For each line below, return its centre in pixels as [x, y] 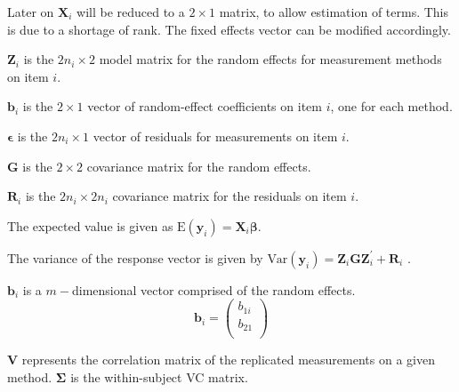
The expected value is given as [90, 225]
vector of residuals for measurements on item [215, 136]
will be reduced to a [131, 12]
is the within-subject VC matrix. [159, 377]
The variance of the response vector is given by [135, 257]
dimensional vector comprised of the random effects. [213, 289]
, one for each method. [391, 106]
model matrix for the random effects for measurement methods [270, 59]
